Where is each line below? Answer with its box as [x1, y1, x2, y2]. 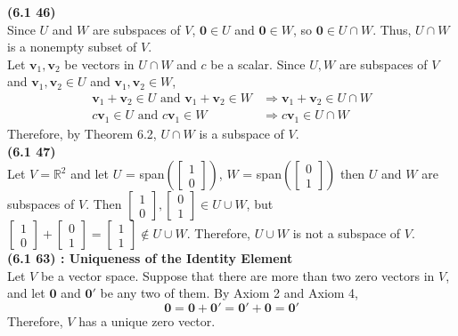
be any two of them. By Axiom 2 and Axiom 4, [100, 284, 359, 302]
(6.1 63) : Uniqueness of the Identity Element [7, 249, 293, 268]
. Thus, [372, 20, 412, 38]
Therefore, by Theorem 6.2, [7, 124, 157, 142]
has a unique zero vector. [78, 311, 216, 330]
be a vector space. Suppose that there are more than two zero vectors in [40, 266, 435, 284]
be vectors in [64, 54, 135, 73]
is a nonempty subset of [7, 37, 137, 56]
